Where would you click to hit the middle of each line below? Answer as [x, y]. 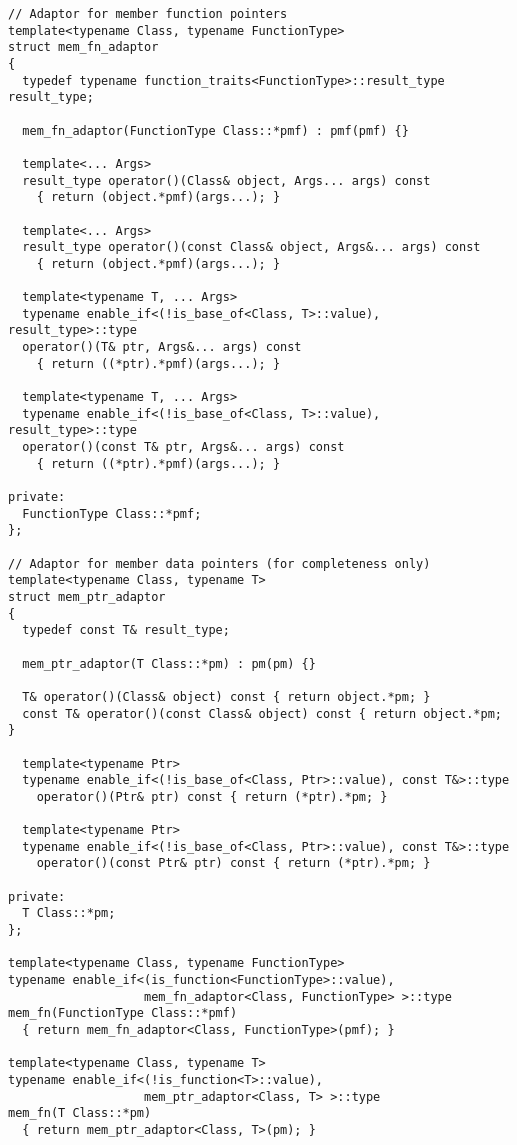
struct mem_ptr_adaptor [87, 596]
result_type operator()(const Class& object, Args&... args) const [251, 247]
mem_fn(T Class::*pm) [80, 1113]
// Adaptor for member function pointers [148, 14]
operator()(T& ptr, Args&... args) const [162, 347]
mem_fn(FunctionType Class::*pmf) [123, 1013]
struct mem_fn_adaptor [83, 47]
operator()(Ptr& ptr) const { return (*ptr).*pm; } [212, 796]
